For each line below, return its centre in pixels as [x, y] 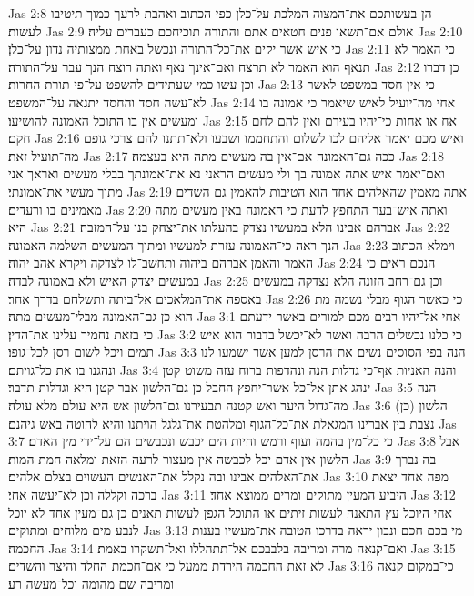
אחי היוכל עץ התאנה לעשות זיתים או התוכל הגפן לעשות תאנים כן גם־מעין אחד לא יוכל [230, 512]
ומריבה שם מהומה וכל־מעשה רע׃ [91, 583]
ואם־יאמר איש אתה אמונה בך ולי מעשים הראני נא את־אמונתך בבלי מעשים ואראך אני [227, 173]
